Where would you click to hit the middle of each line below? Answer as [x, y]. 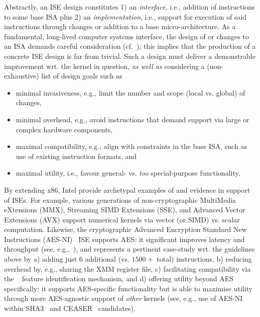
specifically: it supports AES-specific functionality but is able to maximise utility [128, 288]
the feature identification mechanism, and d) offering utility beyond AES [119, 279]
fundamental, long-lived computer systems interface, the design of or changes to [126, 36]
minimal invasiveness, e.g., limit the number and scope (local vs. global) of [131, 92]
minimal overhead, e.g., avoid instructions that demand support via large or [133, 119]
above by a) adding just [41, 259]
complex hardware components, [64, 129]
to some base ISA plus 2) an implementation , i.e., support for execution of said [125, 16]
